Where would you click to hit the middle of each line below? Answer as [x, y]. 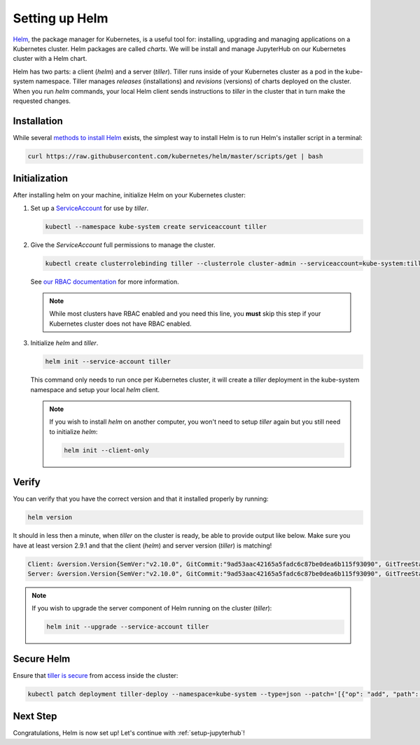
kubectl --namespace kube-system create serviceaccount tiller [156, 227]
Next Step [35, 717]
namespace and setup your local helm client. [95, 389]
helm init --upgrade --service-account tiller [128, 627]
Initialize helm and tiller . [64, 343]
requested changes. [42, 101]
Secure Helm [42, 659]
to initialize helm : [73, 431]
